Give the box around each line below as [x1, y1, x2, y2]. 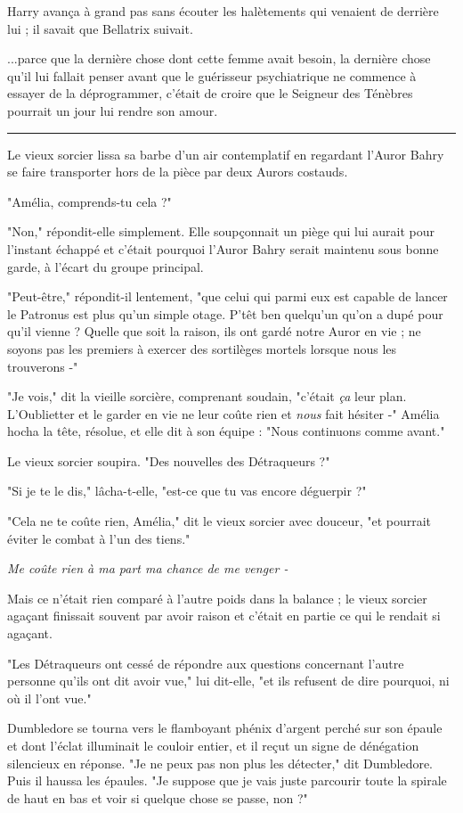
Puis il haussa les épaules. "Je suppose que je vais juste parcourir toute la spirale [7, 771, 447, 790]
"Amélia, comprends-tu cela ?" [7, 192, 172, 210]
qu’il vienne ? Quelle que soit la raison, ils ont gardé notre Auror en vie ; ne [7, 322, 421, 341]
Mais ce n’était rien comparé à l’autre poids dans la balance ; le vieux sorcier [7, 588, 427, 607]
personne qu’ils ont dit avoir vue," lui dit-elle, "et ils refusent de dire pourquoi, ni [7, 671, 450, 690]
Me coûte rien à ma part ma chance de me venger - [7, 559, 288, 578]
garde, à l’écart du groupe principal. [7, 257, 204, 275]
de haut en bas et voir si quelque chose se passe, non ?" [7, 788, 308, 807]
